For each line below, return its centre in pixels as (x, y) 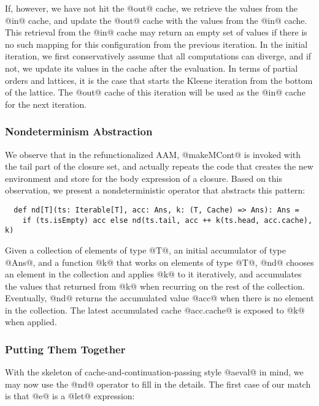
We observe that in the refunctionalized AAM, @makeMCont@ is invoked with (153, 154)
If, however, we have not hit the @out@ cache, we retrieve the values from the (151, 8)
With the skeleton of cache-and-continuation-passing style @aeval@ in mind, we (154, 372)
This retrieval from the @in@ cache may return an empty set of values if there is (156, 32)
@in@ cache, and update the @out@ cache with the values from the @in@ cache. (156, 20)
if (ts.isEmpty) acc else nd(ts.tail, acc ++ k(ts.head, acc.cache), (167, 220)
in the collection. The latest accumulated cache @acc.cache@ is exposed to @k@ (155, 310)
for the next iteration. (46, 104)
